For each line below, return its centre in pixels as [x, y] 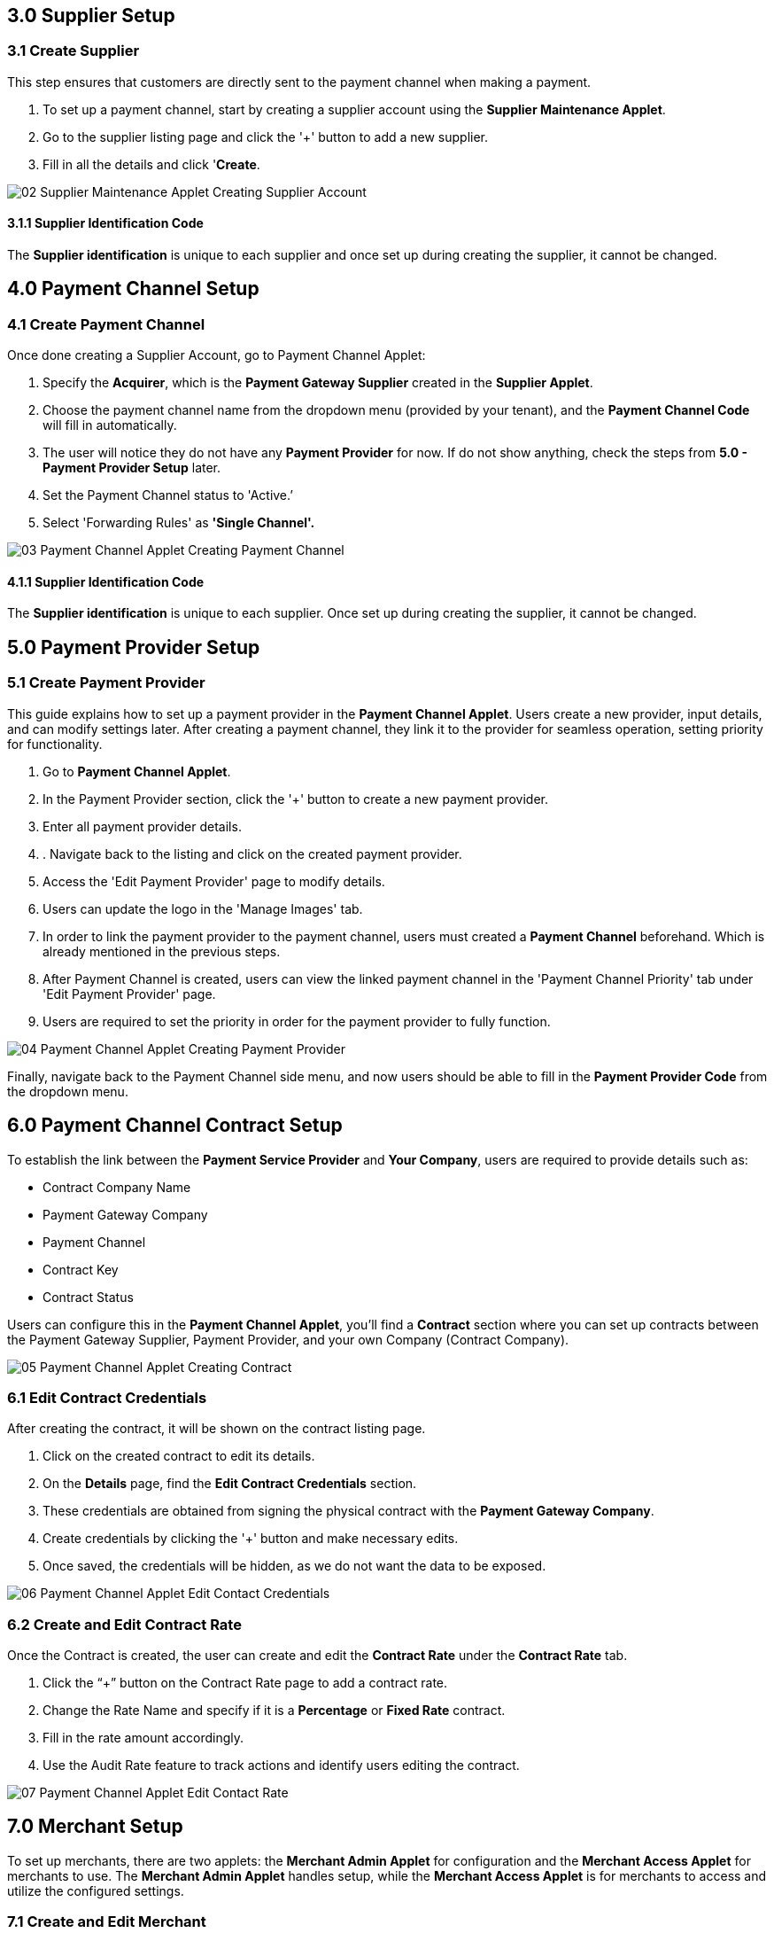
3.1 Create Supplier [74, 51]
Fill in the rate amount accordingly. [143, 1738]
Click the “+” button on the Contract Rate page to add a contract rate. [245, 1683]
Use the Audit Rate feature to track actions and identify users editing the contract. [281, 1765]
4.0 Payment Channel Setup [133, 289]
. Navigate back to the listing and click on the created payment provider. [252, 853]
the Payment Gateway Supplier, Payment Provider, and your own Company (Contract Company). [288, 1339]
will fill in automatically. [110, 425]
